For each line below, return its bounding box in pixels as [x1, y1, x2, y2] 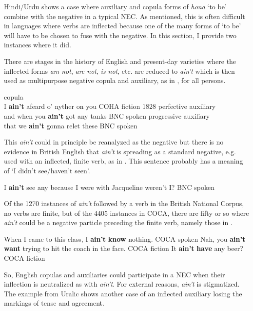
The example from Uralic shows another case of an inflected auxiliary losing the [4, 288, 242, 298]
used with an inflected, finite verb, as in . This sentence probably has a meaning [4, 156, 243, 166]
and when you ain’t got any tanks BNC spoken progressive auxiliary [4, 110, 210, 121]
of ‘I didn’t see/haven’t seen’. [4, 165, 90, 175]
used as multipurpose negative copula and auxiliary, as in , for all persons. [4, 75, 226, 85]
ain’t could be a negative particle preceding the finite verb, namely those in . [4, 217, 233, 228]
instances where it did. [4, 40, 71, 50]
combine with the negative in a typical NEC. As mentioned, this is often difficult [4, 11, 245, 21]
